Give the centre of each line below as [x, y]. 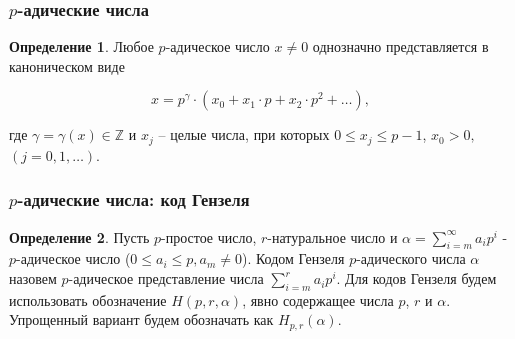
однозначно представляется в [400, 46]
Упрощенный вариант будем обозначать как [141, 319]
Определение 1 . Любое [81, 46]
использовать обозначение [88, 299]
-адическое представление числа [166, 278]
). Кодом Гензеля [293, 258]
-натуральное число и [332, 236]
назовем [33, 278]
